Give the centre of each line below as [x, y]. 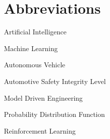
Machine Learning [31, 48]
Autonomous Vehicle [35, 65]
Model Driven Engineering [44, 97]
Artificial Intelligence [35, 32]
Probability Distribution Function [55, 114]
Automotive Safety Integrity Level [55, 81]
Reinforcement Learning [40, 130]
